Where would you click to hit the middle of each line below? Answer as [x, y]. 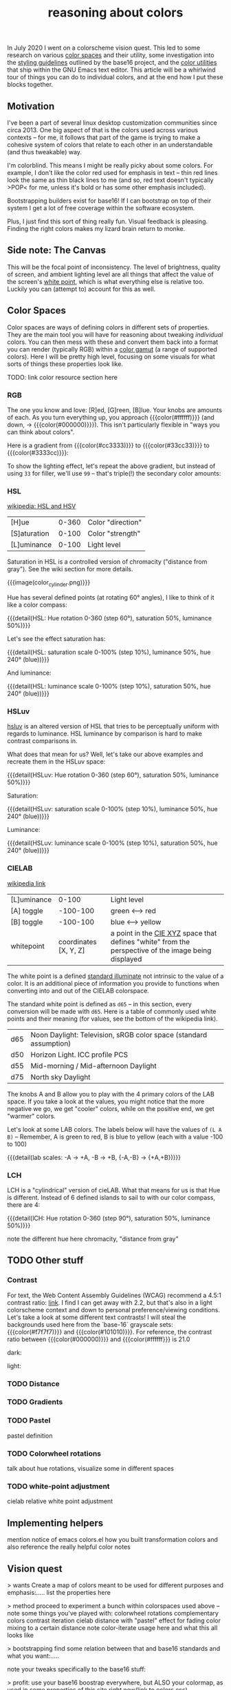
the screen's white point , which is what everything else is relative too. [106, 281]
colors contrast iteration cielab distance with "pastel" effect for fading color [114, 1620]
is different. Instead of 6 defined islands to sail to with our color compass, [111, 1197]
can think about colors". [41, 431]
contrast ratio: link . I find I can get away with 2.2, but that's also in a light [110, 1302]
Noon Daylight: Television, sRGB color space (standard [119, 1035]
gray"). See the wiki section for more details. [70, 569]
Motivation [31, 106]
